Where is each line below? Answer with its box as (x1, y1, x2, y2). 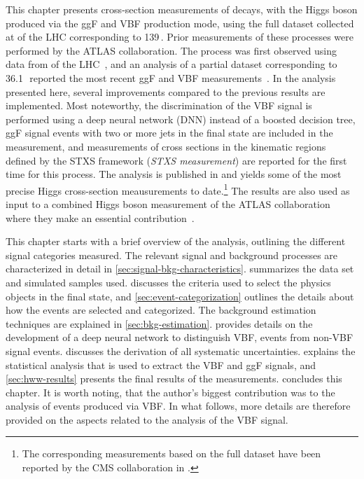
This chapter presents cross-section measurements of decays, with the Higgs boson (6, 2, 358, 16)
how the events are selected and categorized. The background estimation (6, 303, 316, 317)
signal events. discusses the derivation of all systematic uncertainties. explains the (6, 343, 356, 358)
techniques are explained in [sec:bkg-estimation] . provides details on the (6, 316, 313, 331)
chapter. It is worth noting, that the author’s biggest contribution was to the (6, 384, 335, 399)
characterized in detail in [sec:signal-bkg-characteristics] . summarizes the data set (6, 261, 354, 276)
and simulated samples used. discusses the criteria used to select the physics (6, 275, 331, 289)
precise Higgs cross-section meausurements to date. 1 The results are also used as (6, 181, 350, 197)
